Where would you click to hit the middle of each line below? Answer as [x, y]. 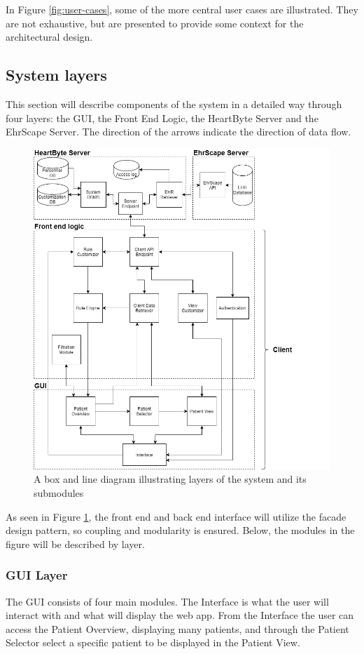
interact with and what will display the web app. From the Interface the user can [180, 615]
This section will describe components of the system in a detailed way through [174, 104]
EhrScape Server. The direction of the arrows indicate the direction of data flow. [178, 132]
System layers [56, 75]
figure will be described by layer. [75, 543]
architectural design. [49, 37]
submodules [59, 493]
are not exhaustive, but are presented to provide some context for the [155, 23]
